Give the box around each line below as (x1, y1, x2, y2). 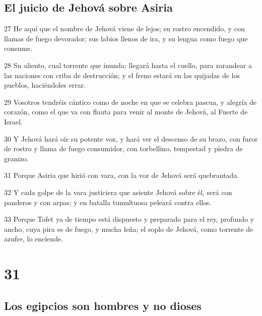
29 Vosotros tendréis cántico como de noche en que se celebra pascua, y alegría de (4, 96, 256, 107)
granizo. (4, 153, 29, 163)
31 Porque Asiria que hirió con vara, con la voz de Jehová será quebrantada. (4, 170, 239, 180)
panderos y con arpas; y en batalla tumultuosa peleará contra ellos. (4, 197, 212, 207)
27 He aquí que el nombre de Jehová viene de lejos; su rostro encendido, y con (4, 23, 245, 34)
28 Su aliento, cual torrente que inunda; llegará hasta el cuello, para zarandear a (4, 59, 252, 70)
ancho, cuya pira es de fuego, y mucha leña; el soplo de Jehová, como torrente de (4, 223, 253, 234)
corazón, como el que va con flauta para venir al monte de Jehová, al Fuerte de (4, 106, 248, 117)
